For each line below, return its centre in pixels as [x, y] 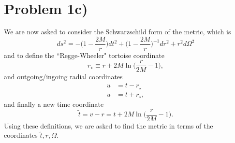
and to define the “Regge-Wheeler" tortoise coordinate [84, 55]
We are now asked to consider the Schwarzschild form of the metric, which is [117, 32]
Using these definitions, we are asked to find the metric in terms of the [109, 125]
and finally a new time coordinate [54, 104]
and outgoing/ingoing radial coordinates [63, 77]
